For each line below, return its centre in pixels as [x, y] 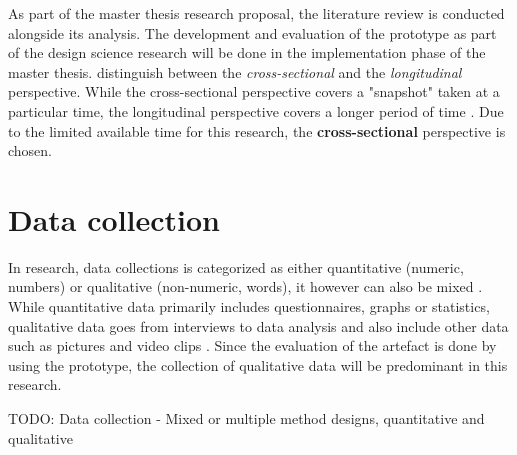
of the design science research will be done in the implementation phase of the [247, 52]
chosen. [30, 150]
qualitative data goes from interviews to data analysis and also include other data [258, 325]
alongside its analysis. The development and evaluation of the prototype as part [252, 32]
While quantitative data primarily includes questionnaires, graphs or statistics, [249, 306]
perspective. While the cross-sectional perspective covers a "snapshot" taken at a [254, 91]
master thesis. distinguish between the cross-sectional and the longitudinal [235, 71]
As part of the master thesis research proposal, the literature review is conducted [256, 13]
